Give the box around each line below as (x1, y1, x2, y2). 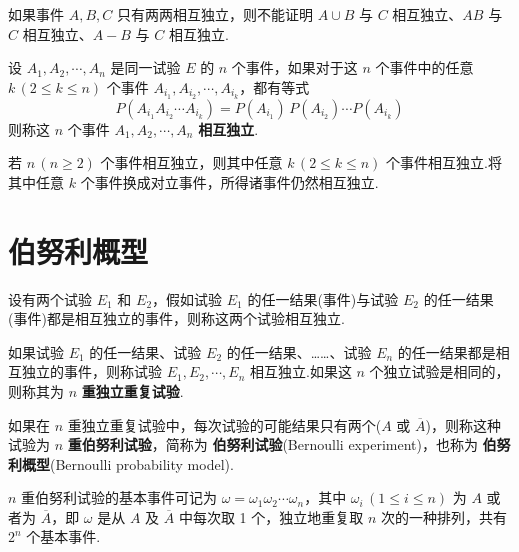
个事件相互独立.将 (386, 152, 502, 173)
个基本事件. (26, 526, 101, 547)
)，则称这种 (425, 414, 501, 435)
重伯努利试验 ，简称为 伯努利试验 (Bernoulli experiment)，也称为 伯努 (67, 434, 511, 455)
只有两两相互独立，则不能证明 (116, 4, 313, 24)
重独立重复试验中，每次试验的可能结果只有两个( (67, 414, 382, 435)
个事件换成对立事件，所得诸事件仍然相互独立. (80, 171, 379, 192)
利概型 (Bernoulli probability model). (8, 453, 234, 474)
